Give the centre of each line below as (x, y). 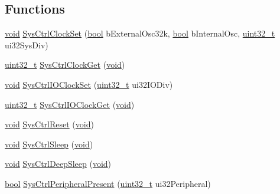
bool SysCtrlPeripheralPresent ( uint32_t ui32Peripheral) (108, 183)
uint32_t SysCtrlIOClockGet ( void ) (70, 104)
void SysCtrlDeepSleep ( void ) (58, 164)
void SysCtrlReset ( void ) (49, 124)
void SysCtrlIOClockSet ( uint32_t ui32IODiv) (89, 84)
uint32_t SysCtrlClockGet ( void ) (65, 65)
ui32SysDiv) (27, 45)
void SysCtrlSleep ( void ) (49, 144)
